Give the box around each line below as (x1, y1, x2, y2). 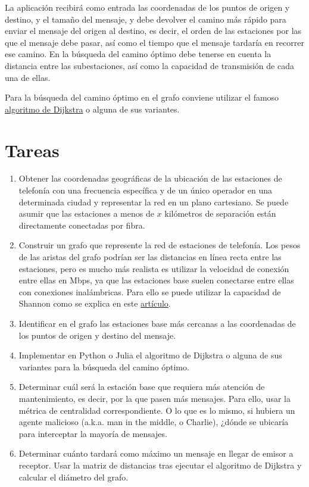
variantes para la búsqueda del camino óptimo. (18, 360, 189, 373)
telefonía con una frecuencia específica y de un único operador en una (18, 184, 273, 196)
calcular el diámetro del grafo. (18, 470, 129, 483)
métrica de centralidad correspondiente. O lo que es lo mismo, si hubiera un (18, 404, 295, 416)
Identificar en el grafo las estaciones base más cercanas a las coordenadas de (18, 317, 296, 329)
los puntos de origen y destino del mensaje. (18, 329, 176, 341)
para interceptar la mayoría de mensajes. (18, 427, 167, 439)
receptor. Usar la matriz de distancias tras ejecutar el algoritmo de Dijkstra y (18, 458, 302, 471)
